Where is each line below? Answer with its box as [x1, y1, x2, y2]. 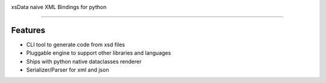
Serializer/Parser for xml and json [26, 66, 109, 73]
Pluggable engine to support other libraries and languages [26, 49, 171, 57]
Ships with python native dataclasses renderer [26, 58, 142, 65]
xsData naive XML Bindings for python [11, 4, 107, 10]
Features [11, 25, 45, 35]
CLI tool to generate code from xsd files [26, 41, 125, 48]
